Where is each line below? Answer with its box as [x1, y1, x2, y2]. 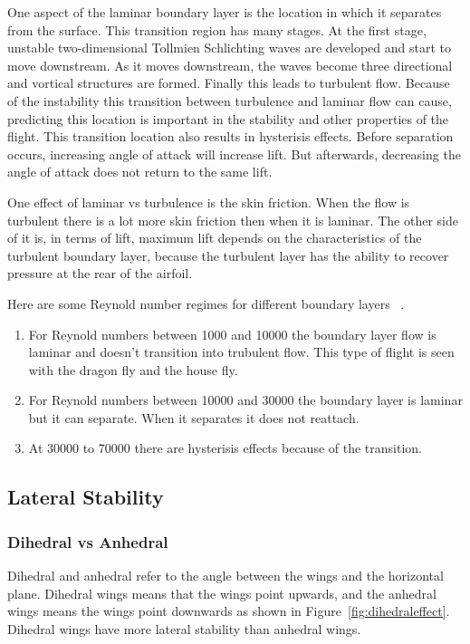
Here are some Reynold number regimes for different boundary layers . [7, 293, 405, 312]
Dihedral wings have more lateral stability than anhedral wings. [7, 619, 361, 638]
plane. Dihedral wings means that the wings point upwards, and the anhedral [7, 583, 436, 602]
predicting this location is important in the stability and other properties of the [7, 109, 449, 128]
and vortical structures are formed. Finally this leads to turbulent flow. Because [7, 73, 450, 92]
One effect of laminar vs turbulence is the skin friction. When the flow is [7, 192, 410, 211]
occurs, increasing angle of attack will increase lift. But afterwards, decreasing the [7, 144, 461, 163]
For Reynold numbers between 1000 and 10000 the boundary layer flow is [28, 324, 436, 343]
